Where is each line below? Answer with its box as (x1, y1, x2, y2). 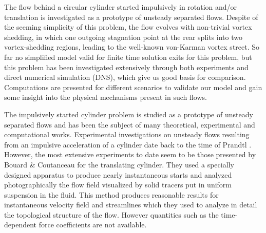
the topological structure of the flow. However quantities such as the (4, 209, 219, 220)
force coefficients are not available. (39, 219, 147, 230)
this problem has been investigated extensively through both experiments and (4, 61, 249, 72)
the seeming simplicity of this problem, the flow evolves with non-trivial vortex (4, 22, 252, 32)
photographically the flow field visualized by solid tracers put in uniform (4, 179, 232, 190)
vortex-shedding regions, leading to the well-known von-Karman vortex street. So (4, 41, 260, 52)
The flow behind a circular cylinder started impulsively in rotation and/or (4, 2, 237, 12)
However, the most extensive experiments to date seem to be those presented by (4, 149, 256, 160)
